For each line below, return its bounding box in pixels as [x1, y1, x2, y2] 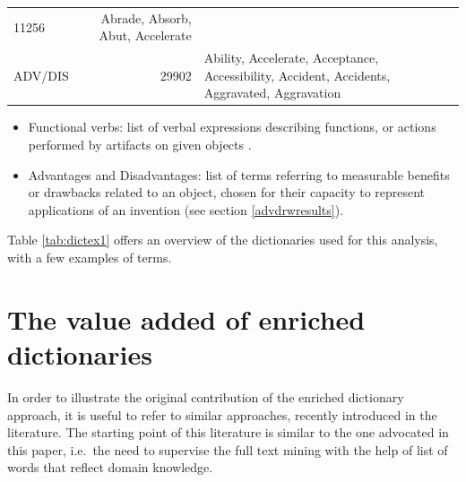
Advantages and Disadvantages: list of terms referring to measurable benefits [28, 165, 450, 184]
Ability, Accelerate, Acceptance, [203, 48, 379, 67]
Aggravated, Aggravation [203, 83, 341, 102]
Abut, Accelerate [99, 26, 192, 45]
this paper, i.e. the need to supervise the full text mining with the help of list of [7, 440, 448, 459]
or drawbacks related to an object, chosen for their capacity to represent [28, 183, 426, 202]
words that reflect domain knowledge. [7, 458, 213, 477]
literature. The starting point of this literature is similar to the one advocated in [7, 423, 449, 442]
